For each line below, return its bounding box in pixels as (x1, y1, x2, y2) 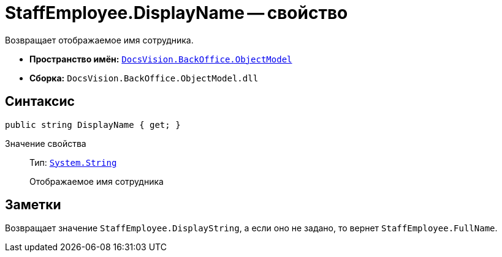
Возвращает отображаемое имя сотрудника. (5, 34, 194, 45)
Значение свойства (5, 138, 86, 149)
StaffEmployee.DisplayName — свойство (5, 2, 348, 23)
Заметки (5, 197, 61, 213)
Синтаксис (5, 94, 75, 110)
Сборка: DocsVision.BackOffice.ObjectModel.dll (29, 72, 259, 83)
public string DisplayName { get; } (5, 119, 181, 130)
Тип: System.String (29, 157, 117, 168)
